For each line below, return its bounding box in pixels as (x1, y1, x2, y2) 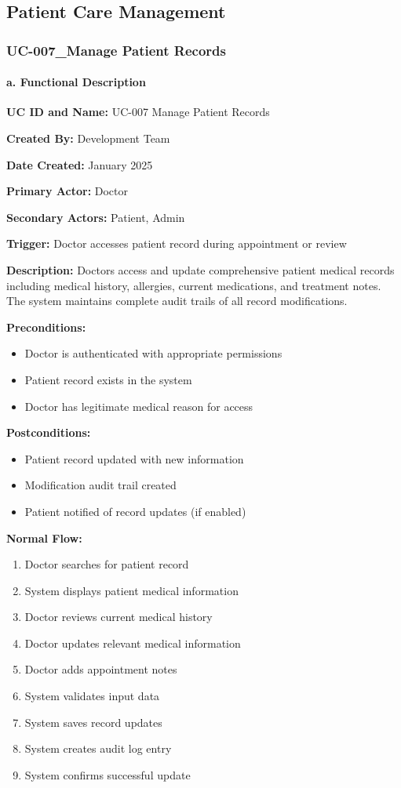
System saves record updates (24, 714, 162, 730)
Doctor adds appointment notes (24, 661, 177, 677)
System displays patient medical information (24, 582, 239, 598)
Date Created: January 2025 (6, 156, 153, 172)
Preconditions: (6, 318, 86, 335)
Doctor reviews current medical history (24, 608, 213, 625)
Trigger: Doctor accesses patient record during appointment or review (6, 235, 347, 252)
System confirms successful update (24, 766, 191, 783)
